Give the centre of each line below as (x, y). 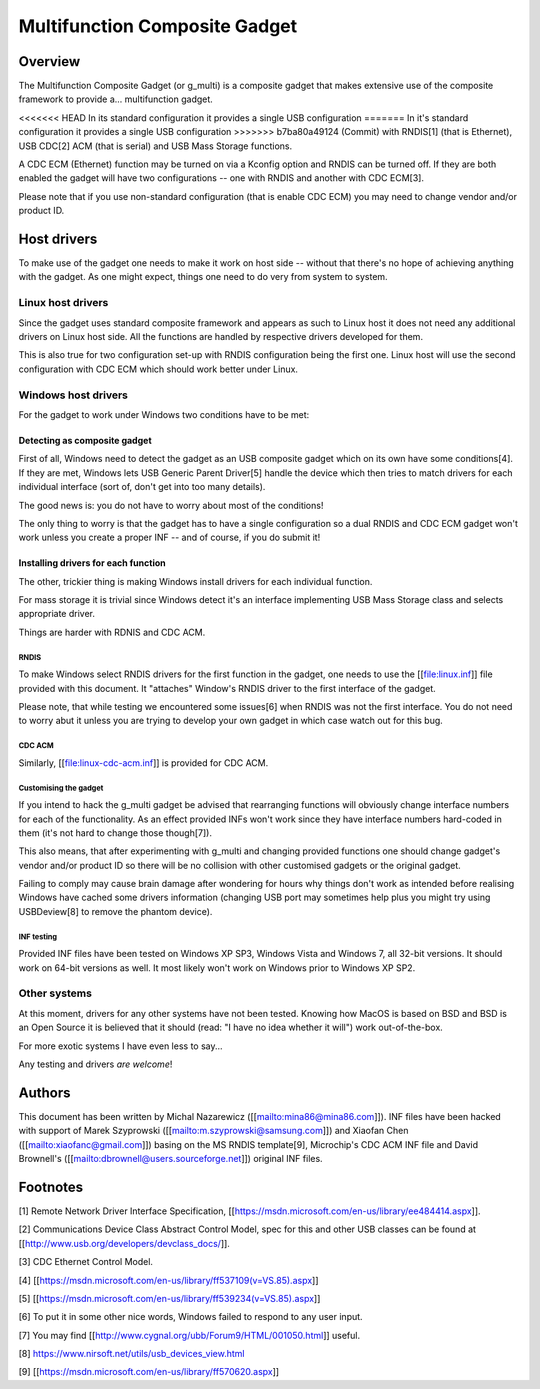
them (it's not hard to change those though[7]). (115, 832)
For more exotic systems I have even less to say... (121, 1046)
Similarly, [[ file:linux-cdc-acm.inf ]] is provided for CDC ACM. (143, 762)
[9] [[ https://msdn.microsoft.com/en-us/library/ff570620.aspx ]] (149, 1372)
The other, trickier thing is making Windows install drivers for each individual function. (195, 581)
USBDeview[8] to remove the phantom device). (115, 911)
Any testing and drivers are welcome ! (95, 1064)
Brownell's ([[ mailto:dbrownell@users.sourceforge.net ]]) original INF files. (171, 1159)
